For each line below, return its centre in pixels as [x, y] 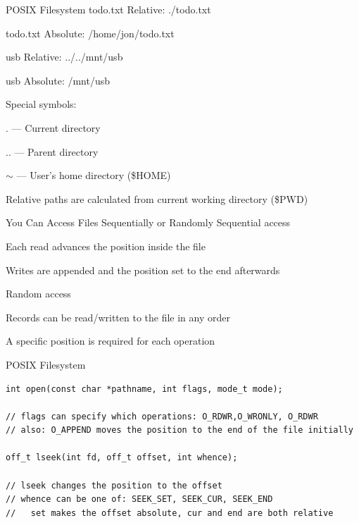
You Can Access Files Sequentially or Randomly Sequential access [148, 222]
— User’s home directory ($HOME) [94, 175]
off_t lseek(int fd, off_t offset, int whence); [122, 458]
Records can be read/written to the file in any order [118, 317]
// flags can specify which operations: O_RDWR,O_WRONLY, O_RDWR [162, 416]
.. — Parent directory [52, 151]
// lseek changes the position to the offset [114, 485]
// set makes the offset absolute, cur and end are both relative [170, 513]
